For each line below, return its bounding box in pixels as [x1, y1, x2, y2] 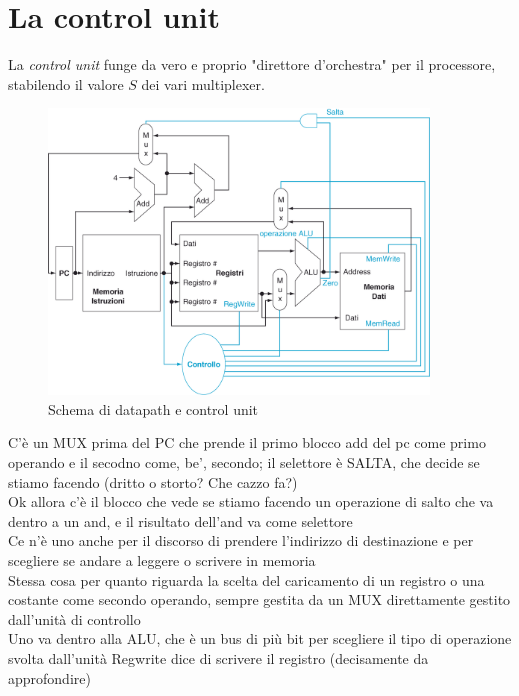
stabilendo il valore [8, 73, 124, 94]
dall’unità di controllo [8, 608, 141, 629]
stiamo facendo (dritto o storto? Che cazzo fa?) [8, 471, 298, 492]
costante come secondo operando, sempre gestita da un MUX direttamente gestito [8, 589, 511, 610]
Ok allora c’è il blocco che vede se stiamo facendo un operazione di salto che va [8, 491, 494, 512]
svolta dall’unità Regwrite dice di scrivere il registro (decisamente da [8, 647, 429, 668]
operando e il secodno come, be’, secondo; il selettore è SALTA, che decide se [8, 452, 480, 473]
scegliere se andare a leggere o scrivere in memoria [8, 550, 316, 570]
